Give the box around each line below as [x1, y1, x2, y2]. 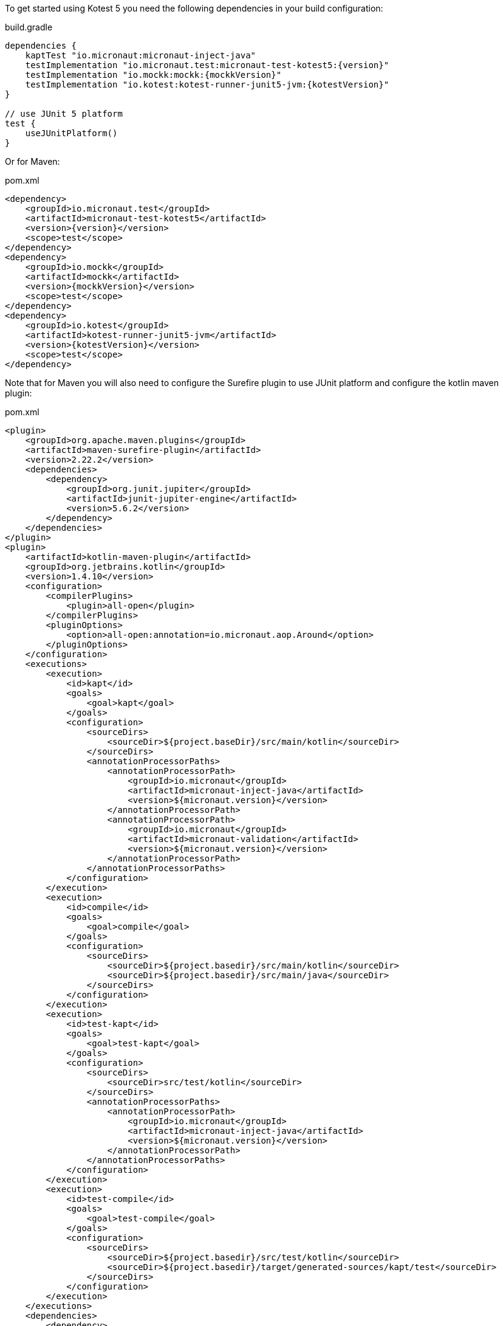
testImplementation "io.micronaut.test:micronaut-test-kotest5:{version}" [25, 60, 389, 70]
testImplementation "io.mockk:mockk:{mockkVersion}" [25, 70, 282, 80]
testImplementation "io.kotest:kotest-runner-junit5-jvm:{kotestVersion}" [25, 80, 389, 89]
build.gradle [5, 22, 53, 32]
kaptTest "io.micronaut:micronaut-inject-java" [25, 50, 256, 60]
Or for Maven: [5, 156, 60, 167]
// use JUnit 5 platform [5, 109, 123, 119]
